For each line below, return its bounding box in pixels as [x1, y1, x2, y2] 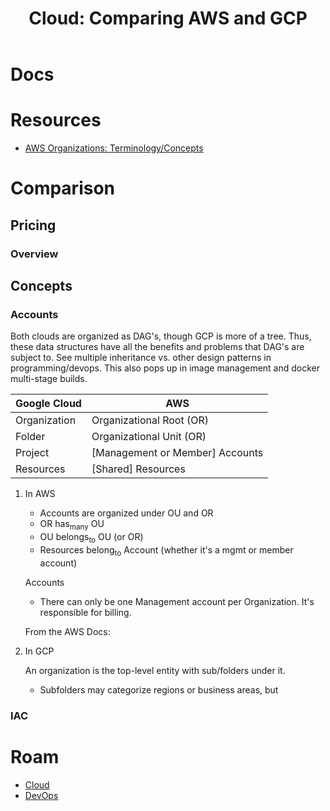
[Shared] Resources [91, 462, 186, 476]
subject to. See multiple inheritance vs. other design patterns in [10, 352, 272, 364]
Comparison [10, 177, 116, 200]
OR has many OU [39, 518, 105, 532]
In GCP [24, 645, 55, 657]
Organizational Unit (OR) [91, 430, 207, 444]
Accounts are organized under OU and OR [39, 507, 214, 519]
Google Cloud [15, 397, 82, 411]
